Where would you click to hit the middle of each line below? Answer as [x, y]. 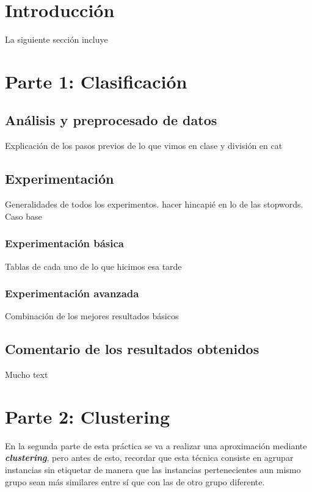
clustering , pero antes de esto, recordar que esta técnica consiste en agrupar [149, 458]
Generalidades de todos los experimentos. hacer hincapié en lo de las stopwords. [154, 204]
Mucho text [27, 374]
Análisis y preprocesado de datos [111, 120]
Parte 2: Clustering [88, 416]
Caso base [24, 216]
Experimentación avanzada [72, 293]
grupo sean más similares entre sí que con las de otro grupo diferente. [135, 481]
